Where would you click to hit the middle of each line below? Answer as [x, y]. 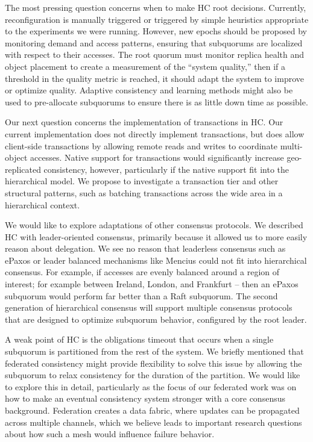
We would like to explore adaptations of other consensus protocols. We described [154, 225]
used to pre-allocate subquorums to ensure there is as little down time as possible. [156, 101]
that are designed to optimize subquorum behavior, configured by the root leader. [156, 319]
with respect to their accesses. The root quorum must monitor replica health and [155, 54]
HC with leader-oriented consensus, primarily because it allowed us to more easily [156, 236]
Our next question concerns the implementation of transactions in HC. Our [144, 122]
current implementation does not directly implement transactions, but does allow [155, 133]
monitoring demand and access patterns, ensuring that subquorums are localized [154, 42]
